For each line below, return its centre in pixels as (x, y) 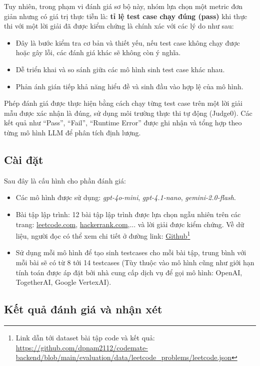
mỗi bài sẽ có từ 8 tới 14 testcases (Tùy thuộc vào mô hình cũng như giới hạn (135, 262)
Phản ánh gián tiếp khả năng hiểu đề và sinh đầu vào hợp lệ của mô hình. (129, 86)
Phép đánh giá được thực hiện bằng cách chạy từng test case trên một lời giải (123, 103)
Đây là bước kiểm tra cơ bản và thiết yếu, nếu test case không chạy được (128, 42)
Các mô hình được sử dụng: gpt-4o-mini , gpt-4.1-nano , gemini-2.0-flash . (126, 197)
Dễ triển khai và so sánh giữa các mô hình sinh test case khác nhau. (120, 69)
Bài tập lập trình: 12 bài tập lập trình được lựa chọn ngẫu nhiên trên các (128, 214)
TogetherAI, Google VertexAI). (63, 282)
